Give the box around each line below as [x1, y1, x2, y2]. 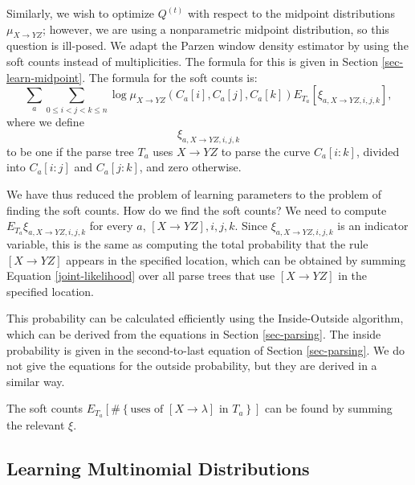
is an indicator [337, 217, 409, 234]
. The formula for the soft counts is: [82, 68, 258, 85]
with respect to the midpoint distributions [187, 5, 396, 21]
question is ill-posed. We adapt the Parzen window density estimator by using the [6, 37, 409, 54]
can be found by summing [264, 400, 393, 417]
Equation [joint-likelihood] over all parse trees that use [6, 267, 275, 284]
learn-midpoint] [6, 68, 83, 85]
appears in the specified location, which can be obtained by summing [66, 251, 406, 268]
